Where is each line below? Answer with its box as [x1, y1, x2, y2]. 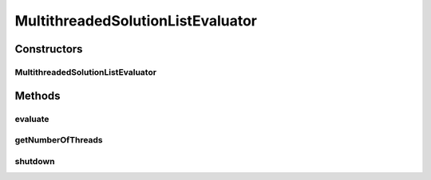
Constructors [14, 42, 83, 56]
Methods [14, 88, 61, 103]
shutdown [14, 155, 55, 166]
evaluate [14, 113, 49, 124]
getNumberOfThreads [14, 135, 103, 146]
